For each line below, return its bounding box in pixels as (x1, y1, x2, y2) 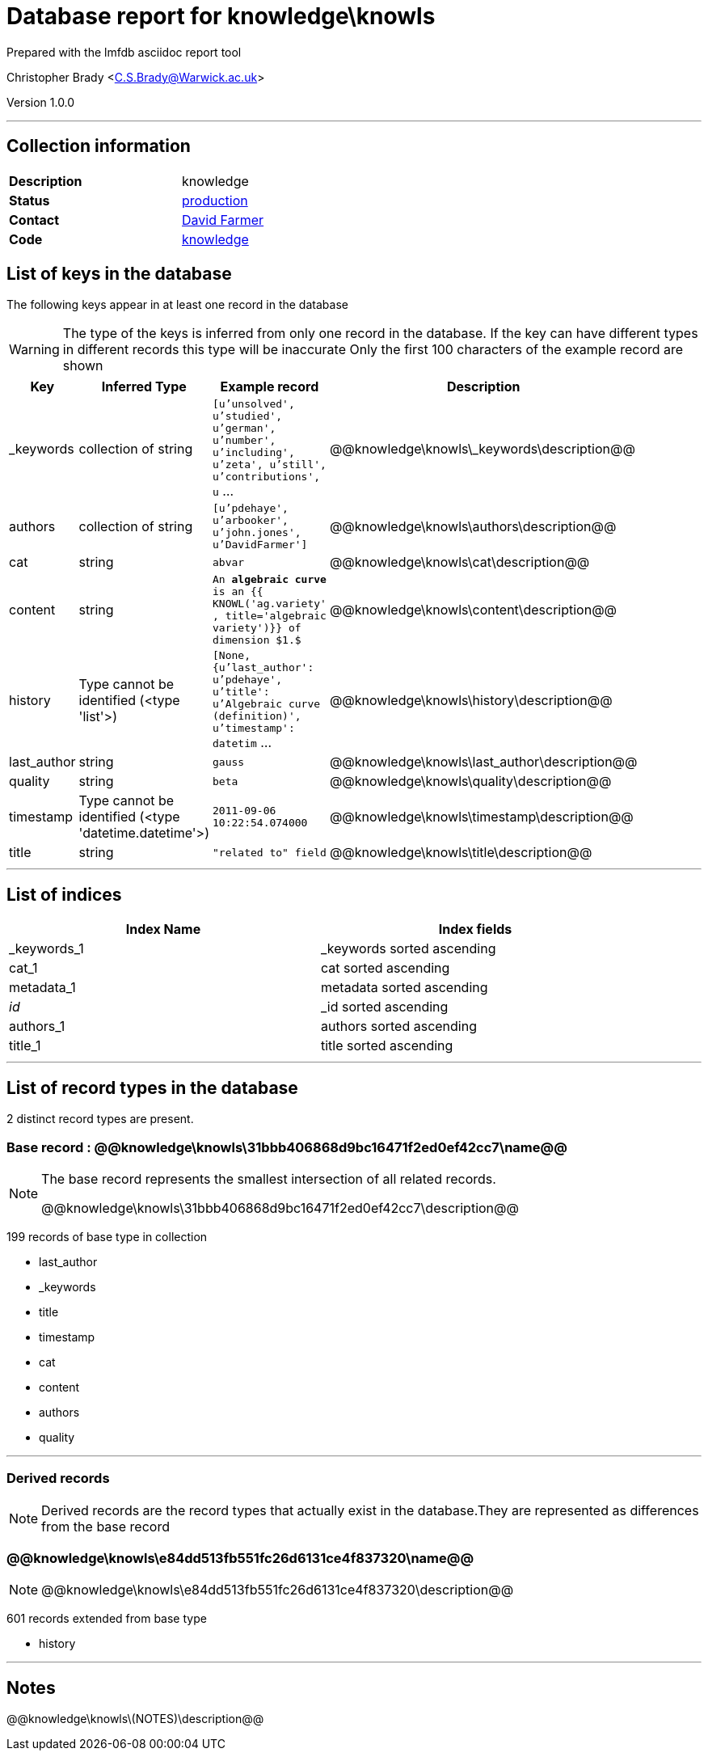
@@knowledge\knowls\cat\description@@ (329, 554, 590, 571)
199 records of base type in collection (6, 1229, 208, 1244)
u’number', (213, 434, 276, 447)
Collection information (6, 136, 191, 157)
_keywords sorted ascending (321, 940, 496, 957)
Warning (9, 341, 60, 358)
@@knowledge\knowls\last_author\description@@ (329, 754, 638, 771)
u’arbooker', (213, 514, 289, 527)
